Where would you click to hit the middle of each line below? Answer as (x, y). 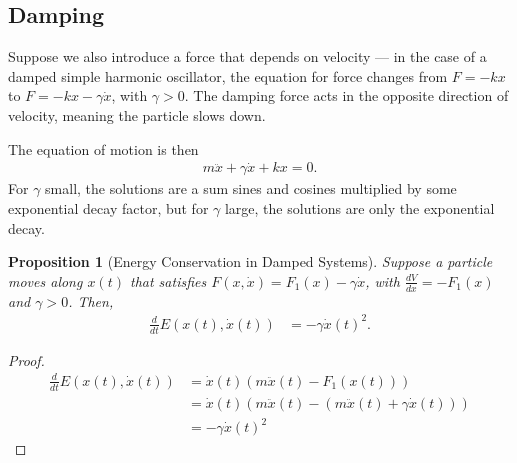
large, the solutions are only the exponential (359, 208)
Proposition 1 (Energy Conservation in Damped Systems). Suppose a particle (250, 261)
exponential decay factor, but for (108, 208)
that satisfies (168, 280)
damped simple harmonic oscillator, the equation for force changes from (228, 75)
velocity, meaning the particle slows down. (137, 114)
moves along (45, 280)
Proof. (26, 359)
